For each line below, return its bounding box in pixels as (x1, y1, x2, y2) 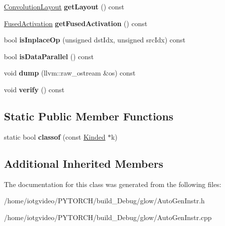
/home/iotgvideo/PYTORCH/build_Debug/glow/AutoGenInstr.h (4, 195, 205, 206)
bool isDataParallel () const (4, 51, 94, 61)
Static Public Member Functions (4, 108, 174, 123)
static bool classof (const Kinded (4, 131, 106, 142)
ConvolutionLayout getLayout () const (4, 1, 124, 11)
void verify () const (4, 84, 65, 94)
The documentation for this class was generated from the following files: (4, 179, 222, 189)
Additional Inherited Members (4, 155, 163, 171)
